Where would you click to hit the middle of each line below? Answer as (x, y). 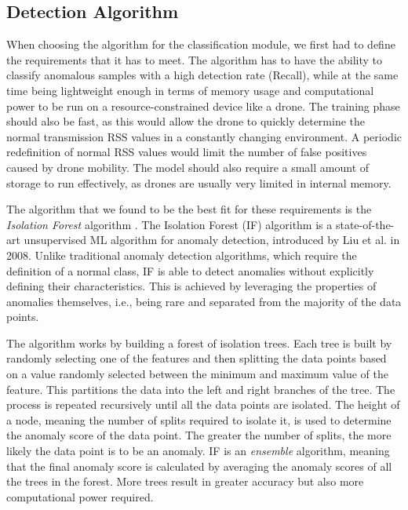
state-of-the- (365, 224)
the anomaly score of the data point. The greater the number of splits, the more (199, 435)
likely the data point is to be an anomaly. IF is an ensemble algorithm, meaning (198, 451)
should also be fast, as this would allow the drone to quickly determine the (186, 121)
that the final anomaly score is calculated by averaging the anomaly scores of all (199, 466)
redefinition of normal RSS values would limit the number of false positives (187, 152)
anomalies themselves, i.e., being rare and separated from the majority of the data (204, 301)
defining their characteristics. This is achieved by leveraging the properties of (191, 286)
